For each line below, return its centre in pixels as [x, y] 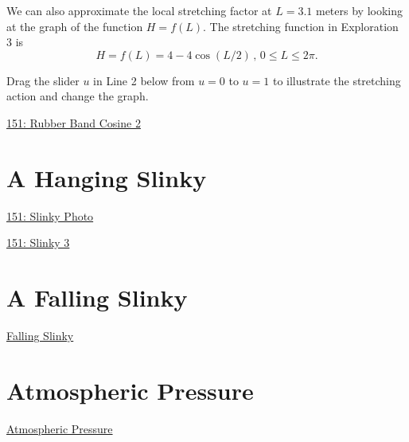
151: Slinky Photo [50, 215]
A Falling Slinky [97, 297]
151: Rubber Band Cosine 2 [74, 122]
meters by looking [359, 10]
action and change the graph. [78, 96]
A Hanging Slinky [107, 177]
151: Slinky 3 [38, 243]
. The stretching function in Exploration [301, 26]
